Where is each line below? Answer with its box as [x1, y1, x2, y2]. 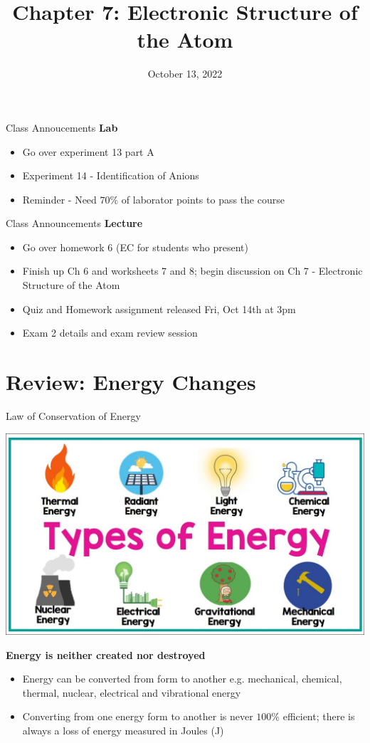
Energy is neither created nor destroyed [6, 647, 206, 662]
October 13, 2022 [147, 66, 223, 81]
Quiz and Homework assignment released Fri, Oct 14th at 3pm [22, 301, 296, 316]
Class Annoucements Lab [6, 120, 118, 135]
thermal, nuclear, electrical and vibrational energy [22, 685, 241, 700]
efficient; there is [282, 709, 355, 724]
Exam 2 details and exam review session [22, 325, 198, 340]
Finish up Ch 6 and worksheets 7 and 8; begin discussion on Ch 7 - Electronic [22, 263, 363, 278]
